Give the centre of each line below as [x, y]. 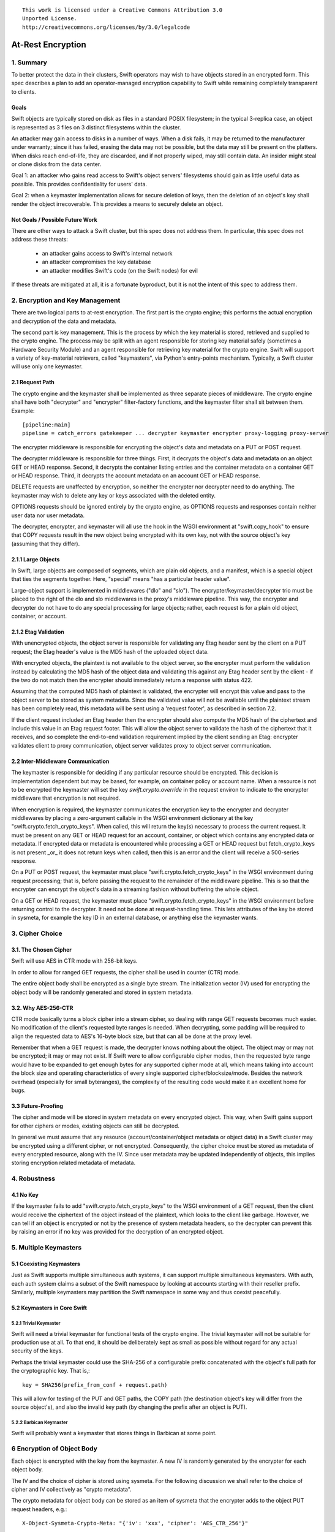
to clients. [24, 91]
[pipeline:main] [47, 425]
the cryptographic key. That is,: [51, 1371]
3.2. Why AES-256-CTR [42, 1007]
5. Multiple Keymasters [47, 1248]
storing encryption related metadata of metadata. [73, 1163]
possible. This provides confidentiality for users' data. [79, 184]
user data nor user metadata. [48, 515]
